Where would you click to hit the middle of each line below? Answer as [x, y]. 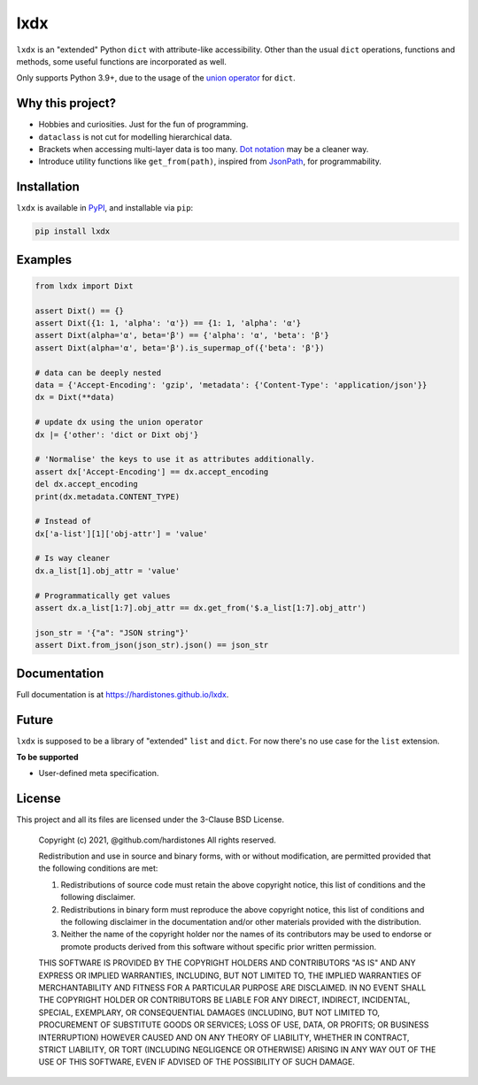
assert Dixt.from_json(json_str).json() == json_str [152, 645]
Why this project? [66, 103]
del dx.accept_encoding [87, 484]
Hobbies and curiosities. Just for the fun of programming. [143, 125]
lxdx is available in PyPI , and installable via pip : [105, 208]
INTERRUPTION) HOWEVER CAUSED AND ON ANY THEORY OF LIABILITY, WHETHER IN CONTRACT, [224, 1037]
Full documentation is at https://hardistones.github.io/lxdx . [123, 694]
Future [35, 720]
